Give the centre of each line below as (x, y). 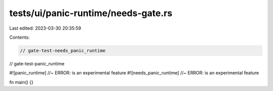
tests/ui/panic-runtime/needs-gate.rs (91, 13)
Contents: (19, 37)
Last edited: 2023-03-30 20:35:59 (45, 28)
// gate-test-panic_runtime (37, 63)
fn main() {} (21, 82)
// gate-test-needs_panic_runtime (63, 51)
